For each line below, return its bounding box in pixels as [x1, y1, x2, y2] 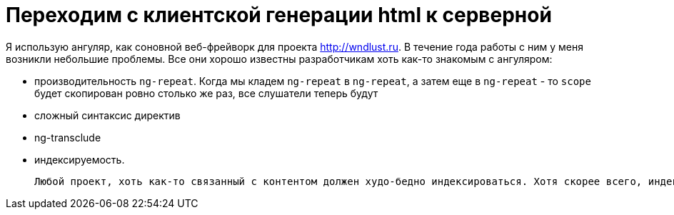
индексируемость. [34, 153, 125, 166]
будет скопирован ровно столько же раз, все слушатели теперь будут [34, 86, 378, 99]
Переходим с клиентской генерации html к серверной [6, 3, 552, 27]
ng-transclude [34, 131, 101, 144]
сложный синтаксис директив [34, 109, 181, 121]
